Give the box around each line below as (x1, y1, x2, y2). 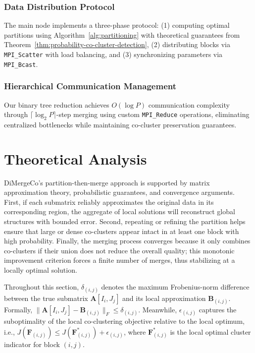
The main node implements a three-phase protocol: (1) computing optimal (4, 20, 230, 30)
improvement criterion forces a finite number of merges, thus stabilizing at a (4, 255, 235, 265)
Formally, (4, 304, 33, 314)
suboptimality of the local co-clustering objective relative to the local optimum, (4, 316, 245, 326)
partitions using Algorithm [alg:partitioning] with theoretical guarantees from (4, 29, 240, 40)
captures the (199, 304, 237, 314)
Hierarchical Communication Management (4, 80, 176, 92)
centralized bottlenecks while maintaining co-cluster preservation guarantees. (4, 119, 237, 129)
